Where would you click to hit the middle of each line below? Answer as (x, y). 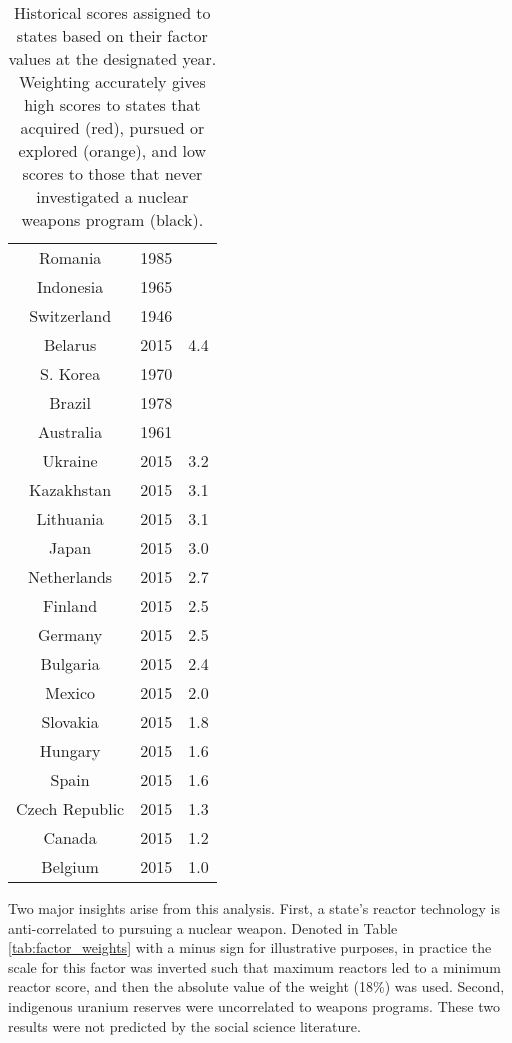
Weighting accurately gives (112, 81)
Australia (70, 431)
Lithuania (70, 518)
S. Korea (70, 373)
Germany (70, 634)
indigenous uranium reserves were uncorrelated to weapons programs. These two (254, 1005)
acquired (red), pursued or (112, 127)
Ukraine (70, 460)
